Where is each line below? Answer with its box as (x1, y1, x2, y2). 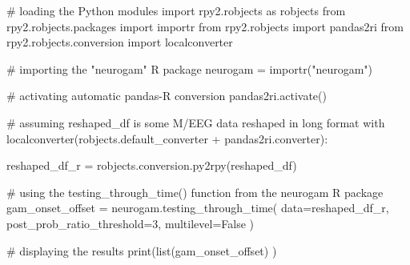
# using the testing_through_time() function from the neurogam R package (6, 183, 384, 200)
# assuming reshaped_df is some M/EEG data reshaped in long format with (6, 114, 385, 130)
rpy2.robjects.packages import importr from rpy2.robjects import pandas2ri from (6, 18, 404, 34)
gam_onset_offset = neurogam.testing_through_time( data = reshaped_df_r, (6, 199, 389, 216)
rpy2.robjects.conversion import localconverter (6, 34, 233, 50)
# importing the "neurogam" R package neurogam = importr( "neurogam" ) (6, 60, 372, 77)
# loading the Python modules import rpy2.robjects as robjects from (6, 2, 346, 18)
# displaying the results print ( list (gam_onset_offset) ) (6, 242, 277, 259)
